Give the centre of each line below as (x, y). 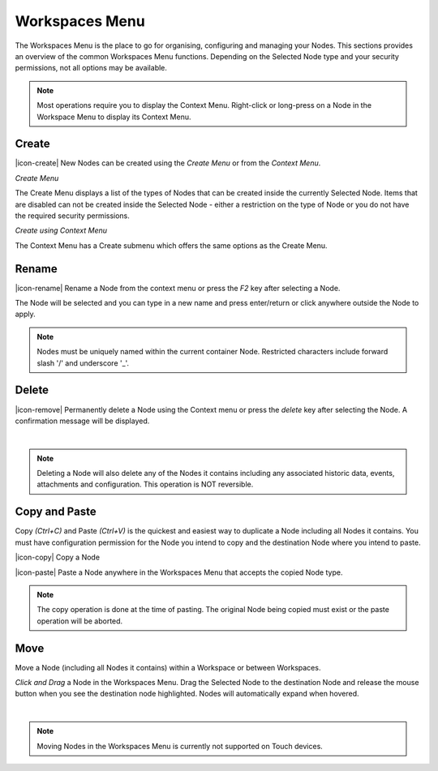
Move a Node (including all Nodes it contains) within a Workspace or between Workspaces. (168, 667)
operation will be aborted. (80, 621)
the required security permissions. (72, 216)
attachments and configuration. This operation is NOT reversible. (145, 484)
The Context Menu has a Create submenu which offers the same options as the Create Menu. (171, 245)
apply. (25, 314)
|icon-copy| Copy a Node (58, 557)
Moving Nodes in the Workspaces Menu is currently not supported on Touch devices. (180, 746)
